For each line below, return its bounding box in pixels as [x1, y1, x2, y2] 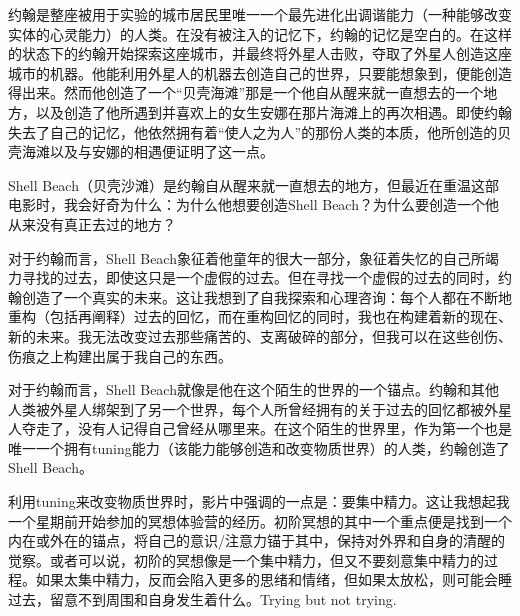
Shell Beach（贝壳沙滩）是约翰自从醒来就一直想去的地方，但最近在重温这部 [8, 174, 499, 195]
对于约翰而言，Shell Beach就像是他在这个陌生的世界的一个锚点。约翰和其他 [8, 379, 499, 400]
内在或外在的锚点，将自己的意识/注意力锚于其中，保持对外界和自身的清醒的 [8, 530, 505, 551]
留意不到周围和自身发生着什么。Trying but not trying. [49, 589, 397, 610]
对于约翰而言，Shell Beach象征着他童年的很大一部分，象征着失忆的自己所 [8, 247, 485, 268]
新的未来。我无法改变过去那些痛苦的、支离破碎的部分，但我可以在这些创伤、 [8, 325, 512, 346]
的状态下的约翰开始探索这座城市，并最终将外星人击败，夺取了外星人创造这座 [8, 43, 512, 64]
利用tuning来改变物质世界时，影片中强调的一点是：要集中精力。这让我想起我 [8, 491, 510, 512]
